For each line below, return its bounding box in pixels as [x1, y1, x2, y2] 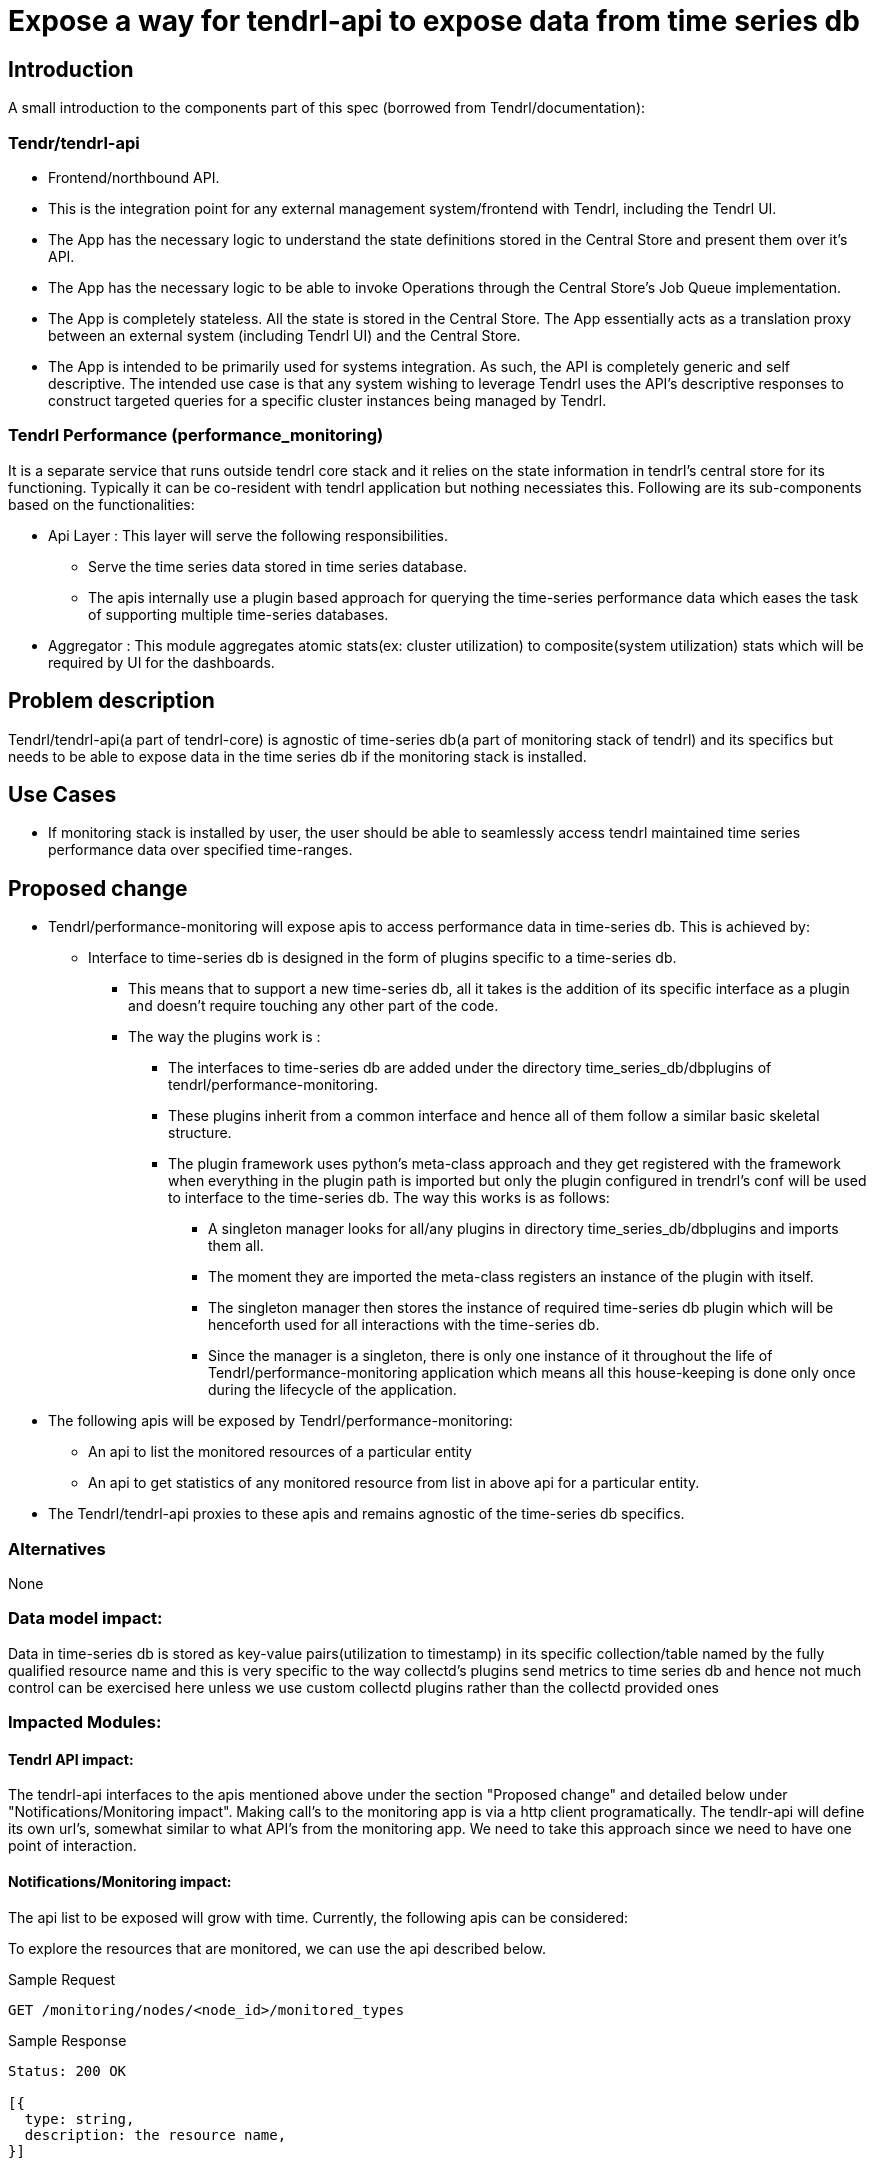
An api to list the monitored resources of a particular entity [88, 1443, 472, 1461]
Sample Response [8, 2031, 127, 2049]
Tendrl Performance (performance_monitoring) [8, 425, 384, 446]
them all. [208, 1237, 264, 1255]
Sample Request [8, 1970, 116, 1988]
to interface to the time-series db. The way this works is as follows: [168, 1189, 610, 1207]
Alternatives [8, 1538, 106, 1559]
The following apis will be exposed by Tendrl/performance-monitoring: [48, 1412, 513, 1430]
